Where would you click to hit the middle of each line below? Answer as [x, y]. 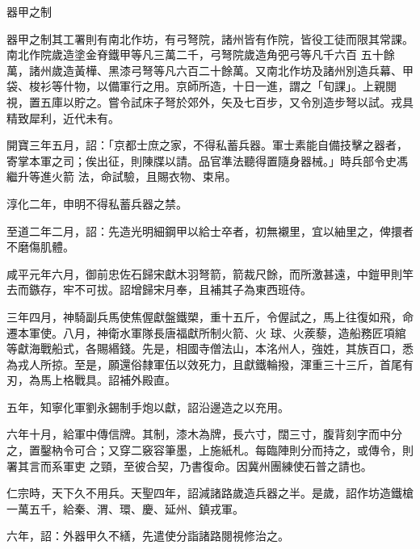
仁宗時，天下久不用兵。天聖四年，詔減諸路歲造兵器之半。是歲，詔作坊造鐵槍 [210, 493]
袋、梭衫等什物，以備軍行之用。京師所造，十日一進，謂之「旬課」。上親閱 [202, 86]
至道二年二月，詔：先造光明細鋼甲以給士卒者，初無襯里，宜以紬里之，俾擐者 [210, 230]
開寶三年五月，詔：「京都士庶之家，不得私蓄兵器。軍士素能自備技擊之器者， [207, 145]
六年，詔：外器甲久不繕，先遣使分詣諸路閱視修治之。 [148, 536]
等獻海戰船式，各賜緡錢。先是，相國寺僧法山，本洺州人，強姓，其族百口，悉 [210, 348]
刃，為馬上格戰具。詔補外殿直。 [91, 380]
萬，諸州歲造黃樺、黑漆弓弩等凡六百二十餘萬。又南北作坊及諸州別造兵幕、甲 [210, 70]
